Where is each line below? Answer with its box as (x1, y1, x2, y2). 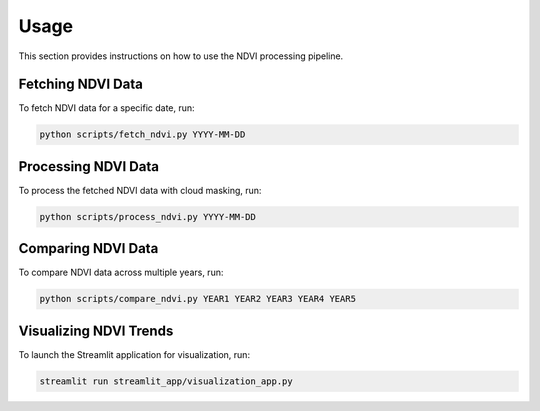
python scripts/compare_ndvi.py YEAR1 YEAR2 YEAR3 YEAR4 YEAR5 (39, 293, 357, 305)
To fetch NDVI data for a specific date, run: (18, 102, 195, 114)
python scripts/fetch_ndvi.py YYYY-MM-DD (39, 129, 246, 140)
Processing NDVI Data (18, 158, 160, 175)
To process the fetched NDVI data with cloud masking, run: (18, 184, 262, 196)
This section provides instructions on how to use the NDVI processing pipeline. (18, 50, 344, 62)
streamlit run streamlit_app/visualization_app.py (39, 375, 294, 387)
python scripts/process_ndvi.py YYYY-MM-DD (39, 211, 257, 222)
